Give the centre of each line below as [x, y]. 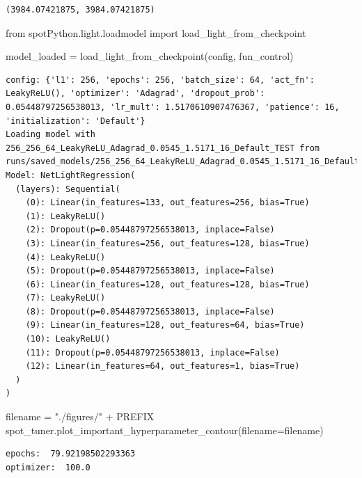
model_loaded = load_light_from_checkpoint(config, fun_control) [150, 56]
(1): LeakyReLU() [65, 216]
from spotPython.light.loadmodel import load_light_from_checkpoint [156, 32]
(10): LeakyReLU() [68, 339]
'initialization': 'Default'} [76, 121]
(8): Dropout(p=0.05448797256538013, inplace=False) [150, 311]
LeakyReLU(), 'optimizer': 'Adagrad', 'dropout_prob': [135, 94]
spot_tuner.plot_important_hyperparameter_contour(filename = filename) [165, 430]
